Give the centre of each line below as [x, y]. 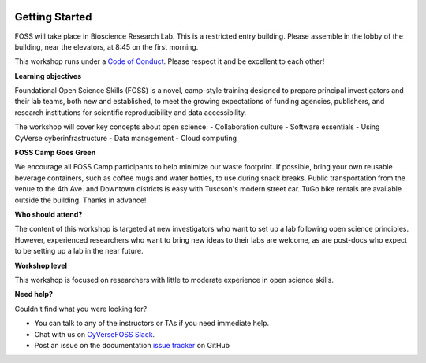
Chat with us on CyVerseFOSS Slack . [95, 334]
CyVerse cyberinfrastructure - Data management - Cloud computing [125, 138]
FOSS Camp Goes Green [55, 153]
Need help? [34, 294]
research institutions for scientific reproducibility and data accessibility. [131, 112]
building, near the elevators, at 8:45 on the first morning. [106, 46]
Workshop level [41, 265]
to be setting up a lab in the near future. [79, 251]
